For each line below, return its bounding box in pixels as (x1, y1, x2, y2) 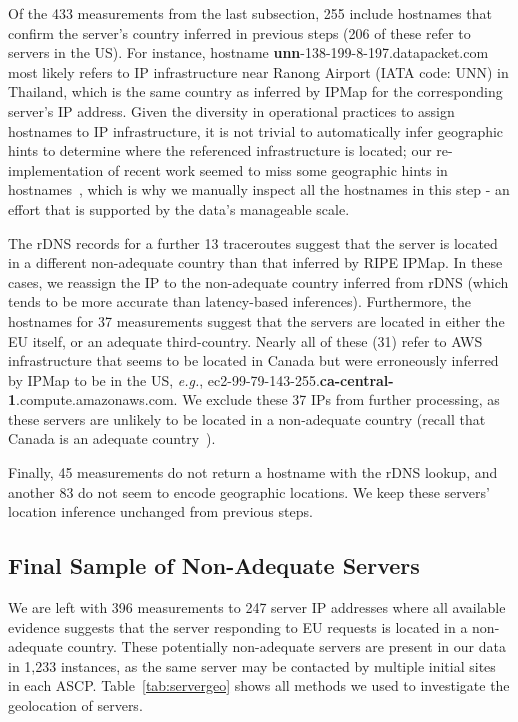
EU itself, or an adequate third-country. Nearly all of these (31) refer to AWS (8, 330, 483, 351)
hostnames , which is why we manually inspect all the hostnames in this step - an (8, 179, 510, 200)
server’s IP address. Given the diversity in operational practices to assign (8, 100, 455, 121)
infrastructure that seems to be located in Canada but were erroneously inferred (8, 350, 499, 371)
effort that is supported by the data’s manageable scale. (8, 198, 350, 219)
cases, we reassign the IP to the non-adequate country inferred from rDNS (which (8, 271, 509, 292)
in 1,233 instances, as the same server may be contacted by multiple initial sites (8, 655, 496, 676)
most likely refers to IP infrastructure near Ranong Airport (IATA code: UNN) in (8, 61, 509, 82)
